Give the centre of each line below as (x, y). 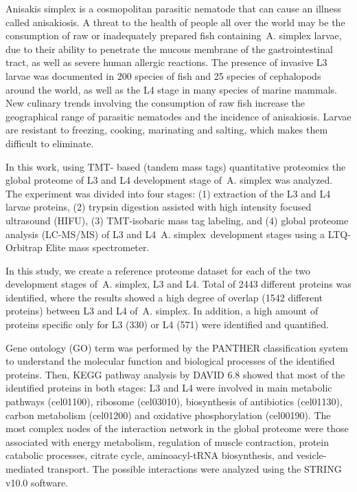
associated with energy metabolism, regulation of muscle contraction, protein (168, 441)
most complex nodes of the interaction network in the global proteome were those (177, 428)
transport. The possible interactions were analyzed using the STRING (194, 469)
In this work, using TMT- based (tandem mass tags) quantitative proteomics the (176, 166)
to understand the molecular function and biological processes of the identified (170, 361)
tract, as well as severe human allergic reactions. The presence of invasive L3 (166, 62)
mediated (25, 469)
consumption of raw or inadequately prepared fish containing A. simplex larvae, (174, 35)
